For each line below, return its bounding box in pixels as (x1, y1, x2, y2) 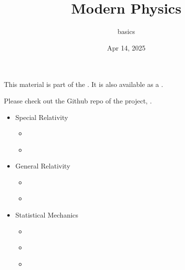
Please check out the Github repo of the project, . (4, 95, 152, 105)
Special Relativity (15, 112, 68, 122)
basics (118, 26, 135, 36)
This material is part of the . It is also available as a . (4, 79, 163, 89)
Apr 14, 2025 (107, 42, 146, 52)
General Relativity (15, 161, 70, 171)
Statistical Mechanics (15, 210, 79, 220)
